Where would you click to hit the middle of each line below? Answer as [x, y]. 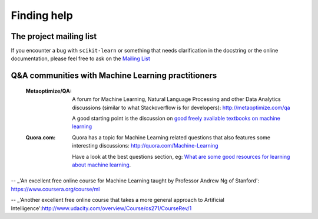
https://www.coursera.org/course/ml [55, 189]
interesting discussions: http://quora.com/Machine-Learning [145, 146]
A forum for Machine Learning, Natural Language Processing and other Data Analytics [176, 99]
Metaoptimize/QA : [49, 91]
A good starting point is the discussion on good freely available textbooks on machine [176, 119]
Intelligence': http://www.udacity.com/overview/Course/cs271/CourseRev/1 [101, 208]
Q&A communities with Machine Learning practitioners [114, 76]
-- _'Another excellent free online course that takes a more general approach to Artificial [118, 200]
